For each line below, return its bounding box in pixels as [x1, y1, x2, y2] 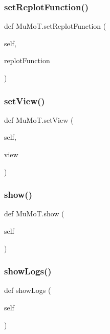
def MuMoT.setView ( [4, 114, 74, 125]
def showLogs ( [4, 285, 51, 295]
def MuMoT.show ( [4, 208, 64, 219]
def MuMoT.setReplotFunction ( [4, 21, 106, 31]
